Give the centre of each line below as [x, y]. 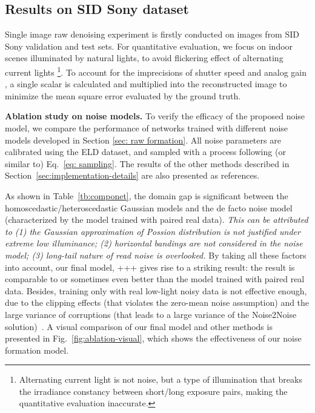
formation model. [37, 350]
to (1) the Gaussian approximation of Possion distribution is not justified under [153, 231]
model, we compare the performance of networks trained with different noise [147, 128]
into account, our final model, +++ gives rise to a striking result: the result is [150, 267]
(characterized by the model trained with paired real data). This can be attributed [157, 220]
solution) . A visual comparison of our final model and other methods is [139, 326]
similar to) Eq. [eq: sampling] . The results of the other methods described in [147, 163]
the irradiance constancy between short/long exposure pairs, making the [153, 391]
